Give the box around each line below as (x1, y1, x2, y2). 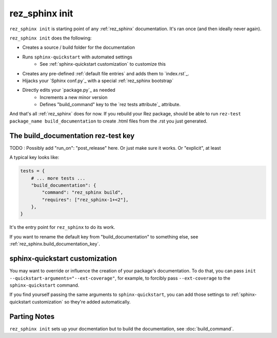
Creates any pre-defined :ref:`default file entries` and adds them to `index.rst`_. (22, 70, 189, 76)
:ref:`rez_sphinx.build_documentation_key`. (9, 241, 100, 247)
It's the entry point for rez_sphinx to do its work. (9, 224, 115, 230)
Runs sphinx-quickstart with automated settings (22, 54, 133, 60)
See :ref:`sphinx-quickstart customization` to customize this (39, 61, 166, 67)
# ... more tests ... (31, 175, 86, 181)
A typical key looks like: (9, 154, 60, 161)
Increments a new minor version (39, 94, 108, 100)
